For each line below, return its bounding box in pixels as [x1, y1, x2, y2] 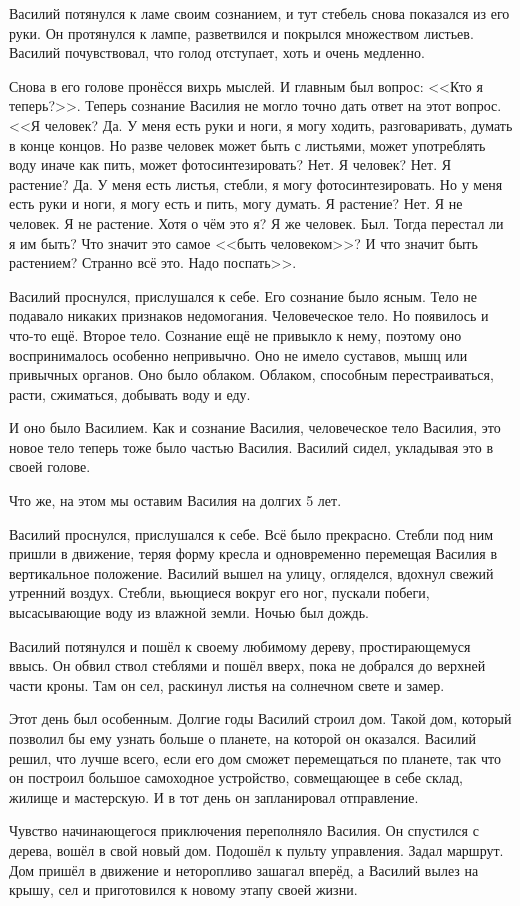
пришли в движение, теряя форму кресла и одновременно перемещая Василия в [9, 543, 497, 564]
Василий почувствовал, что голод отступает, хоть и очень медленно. [9, 42, 425, 63]
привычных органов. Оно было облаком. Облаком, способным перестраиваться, [9, 364, 494, 385]
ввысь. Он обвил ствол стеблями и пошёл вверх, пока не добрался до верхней [9, 655, 486, 676]
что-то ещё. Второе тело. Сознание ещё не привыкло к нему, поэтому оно [9, 324, 462, 345]
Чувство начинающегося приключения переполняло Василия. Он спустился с [9, 820, 479, 841]
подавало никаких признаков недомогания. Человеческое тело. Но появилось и [9, 305, 489, 326]
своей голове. [9, 456, 91, 477]
